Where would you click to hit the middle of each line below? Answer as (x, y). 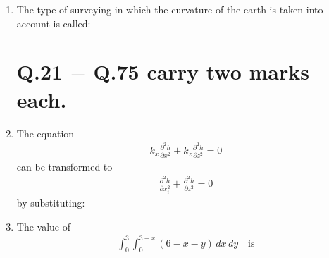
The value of (44, 226)
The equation (45, 133)
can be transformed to (64, 166)
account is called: (54, 23)
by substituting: (51, 203)
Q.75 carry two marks (201, 72)
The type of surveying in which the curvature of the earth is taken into (170, 9)
